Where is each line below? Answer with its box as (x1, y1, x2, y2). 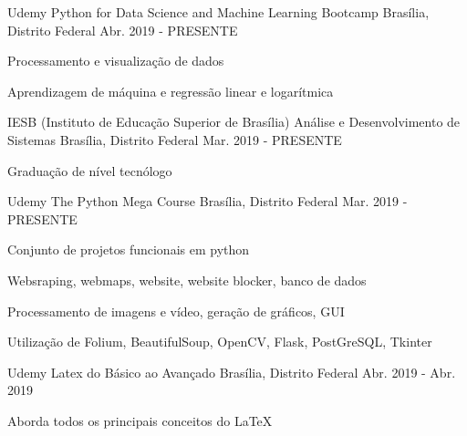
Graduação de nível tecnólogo (7, 161, 172, 180)
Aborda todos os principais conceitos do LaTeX (7, 410, 273, 430)
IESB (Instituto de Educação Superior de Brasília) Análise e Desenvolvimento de (7, 112, 461, 131)
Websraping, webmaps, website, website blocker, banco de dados (7, 270, 367, 289)
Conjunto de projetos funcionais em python (7, 240, 250, 259)
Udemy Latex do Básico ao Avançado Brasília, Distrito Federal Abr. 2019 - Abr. (7, 362, 456, 381)
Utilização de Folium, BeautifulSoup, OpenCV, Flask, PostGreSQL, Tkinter (7, 332, 432, 351)
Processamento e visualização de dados (7, 51, 224, 70)
